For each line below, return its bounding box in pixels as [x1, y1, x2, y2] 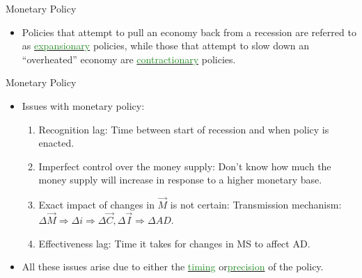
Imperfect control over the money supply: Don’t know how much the [38, 158, 331, 173]
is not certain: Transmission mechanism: [170, 197, 342, 212]
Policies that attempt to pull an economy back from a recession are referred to [22, 24, 356, 39]
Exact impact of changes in [38, 197, 155, 212]
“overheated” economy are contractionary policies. [22, 51, 236, 66]
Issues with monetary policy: [22, 98, 145, 113]
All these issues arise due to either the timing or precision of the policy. [22, 259, 324, 274]
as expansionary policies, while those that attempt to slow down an [22, 38, 310, 53]
